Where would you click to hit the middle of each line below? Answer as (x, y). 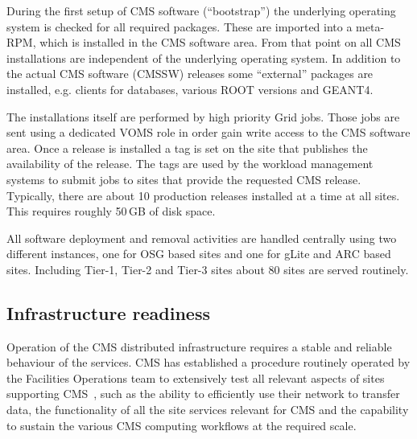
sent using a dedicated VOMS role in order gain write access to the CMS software (208, 132)
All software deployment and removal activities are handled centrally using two (202, 238)
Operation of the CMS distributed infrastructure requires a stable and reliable (199, 346)
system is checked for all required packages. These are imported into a (180, 26)
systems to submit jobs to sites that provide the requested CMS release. (184, 179)
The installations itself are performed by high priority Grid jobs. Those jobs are (203, 116)
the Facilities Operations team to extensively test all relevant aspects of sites (196, 377)
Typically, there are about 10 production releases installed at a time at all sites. (203, 195)
